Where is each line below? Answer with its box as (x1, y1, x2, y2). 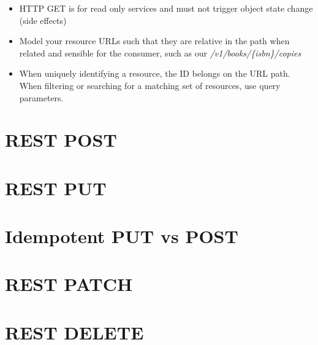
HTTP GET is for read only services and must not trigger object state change (19, 2, 313, 14)
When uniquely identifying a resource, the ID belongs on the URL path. (19, 67, 290, 80)
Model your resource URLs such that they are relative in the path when (19, 34, 290, 47)
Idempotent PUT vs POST (5, 223, 238, 249)
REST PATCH (5, 271, 133, 297)
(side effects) (19, 14, 67, 26)
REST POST (5, 127, 117, 152)
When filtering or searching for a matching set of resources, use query (19, 79, 281, 91)
